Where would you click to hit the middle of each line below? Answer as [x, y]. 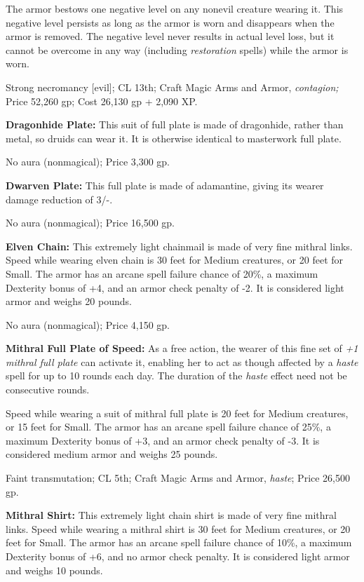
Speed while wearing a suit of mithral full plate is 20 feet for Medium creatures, [177, 413]
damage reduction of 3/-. [59, 199]
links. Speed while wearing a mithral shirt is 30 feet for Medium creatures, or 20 [178, 528]
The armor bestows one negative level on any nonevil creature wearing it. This [175, 8]
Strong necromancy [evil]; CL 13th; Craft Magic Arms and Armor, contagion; [172, 87]
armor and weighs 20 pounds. [69, 301]
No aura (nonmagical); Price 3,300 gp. [88, 162]
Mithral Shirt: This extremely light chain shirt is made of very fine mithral [171, 515]
